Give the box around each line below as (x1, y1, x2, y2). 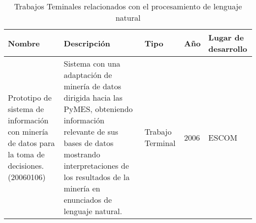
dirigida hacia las (64, 92, 123, 103)
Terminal (144, 137, 176, 149)
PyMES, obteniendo (64, 103, 133, 114)
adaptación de (64, 69, 112, 80)
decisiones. (8, 160, 44, 171)
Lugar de (208, 32, 244, 43)
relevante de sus (64, 126, 118, 137)
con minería (8, 126, 48, 137)
